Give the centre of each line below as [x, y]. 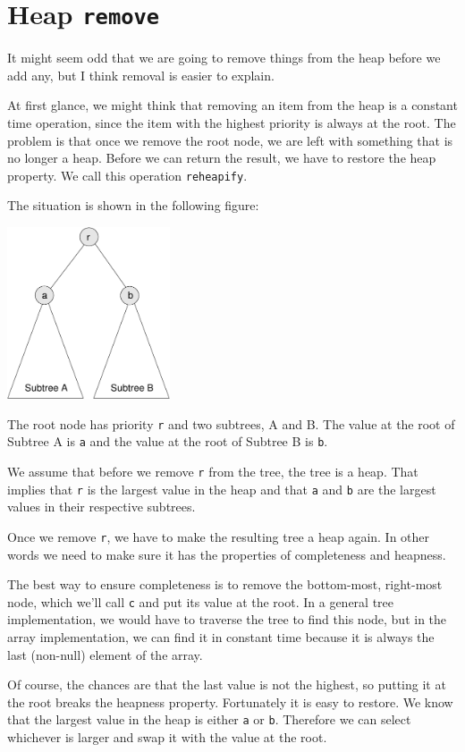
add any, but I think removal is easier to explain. [141, 75]
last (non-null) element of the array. [105, 654]
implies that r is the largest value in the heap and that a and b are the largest [222, 489]
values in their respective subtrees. [101, 507]
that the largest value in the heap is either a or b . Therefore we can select [209, 719]
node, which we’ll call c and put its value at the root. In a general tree [201, 601]
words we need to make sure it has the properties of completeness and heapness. [227, 554]
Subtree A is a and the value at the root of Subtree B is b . [168, 441]
